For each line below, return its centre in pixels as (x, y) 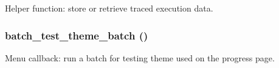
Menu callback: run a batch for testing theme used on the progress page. (140, 57)
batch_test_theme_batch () (77, 35)
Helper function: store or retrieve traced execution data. (109, 8)
